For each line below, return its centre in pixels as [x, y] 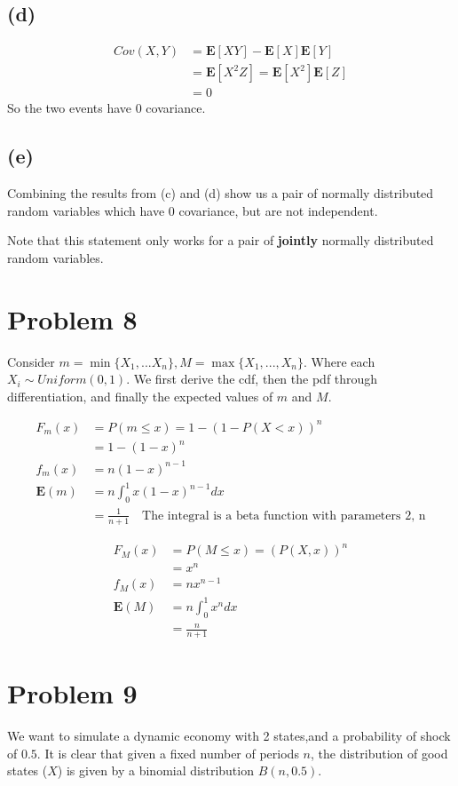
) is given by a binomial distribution [155, 770]
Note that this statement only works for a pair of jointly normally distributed [221, 240]
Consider [31, 361]
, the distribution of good [379, 753]
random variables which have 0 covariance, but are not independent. [193, 210]
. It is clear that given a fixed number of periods [168, 753]
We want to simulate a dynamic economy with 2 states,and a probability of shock [229, 736]
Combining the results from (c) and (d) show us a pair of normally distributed [221, 193]
